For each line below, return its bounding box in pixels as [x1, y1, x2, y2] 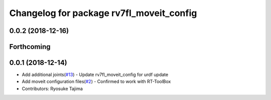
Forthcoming [9, 42, 51, 51]
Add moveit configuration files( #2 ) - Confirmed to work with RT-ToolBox [22, 78, 171, 84]
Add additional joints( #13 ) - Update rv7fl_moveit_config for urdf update [22, 71, 169, 77]
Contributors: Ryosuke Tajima [22, 85, 83, 91]
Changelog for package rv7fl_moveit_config [9, 7, 197, 18]
